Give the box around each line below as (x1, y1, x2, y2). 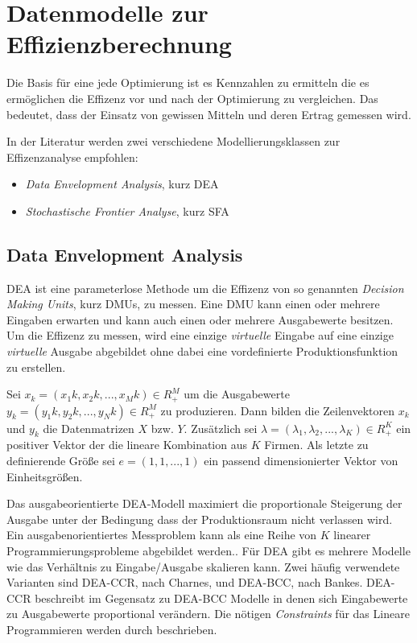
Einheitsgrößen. (6, 468, 83, 484)
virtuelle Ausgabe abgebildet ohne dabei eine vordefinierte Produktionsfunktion (6, 343, 398, 360)
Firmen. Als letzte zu (264, 436, 369, 453)
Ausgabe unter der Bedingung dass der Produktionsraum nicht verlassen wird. (6, 510, 393, 527)
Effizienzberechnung (6, 27, 232, 60)
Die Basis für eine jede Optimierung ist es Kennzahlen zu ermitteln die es (6, 74, 370, 91)
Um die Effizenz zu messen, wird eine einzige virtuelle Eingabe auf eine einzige (6, 327, 394, 344)
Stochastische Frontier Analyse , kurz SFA (25, 202, 229, 219)
